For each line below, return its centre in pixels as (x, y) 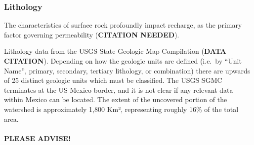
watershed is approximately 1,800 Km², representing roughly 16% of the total (121, 109)
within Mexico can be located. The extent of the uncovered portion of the (116, 99)
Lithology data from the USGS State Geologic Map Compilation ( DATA (115, 51)
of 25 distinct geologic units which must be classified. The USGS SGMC (113, 80)
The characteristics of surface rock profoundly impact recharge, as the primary (123, 25)
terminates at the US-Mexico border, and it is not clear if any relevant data (119, 90)
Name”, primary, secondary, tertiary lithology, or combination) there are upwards (127, 70)
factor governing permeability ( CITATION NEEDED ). (92, 34)
